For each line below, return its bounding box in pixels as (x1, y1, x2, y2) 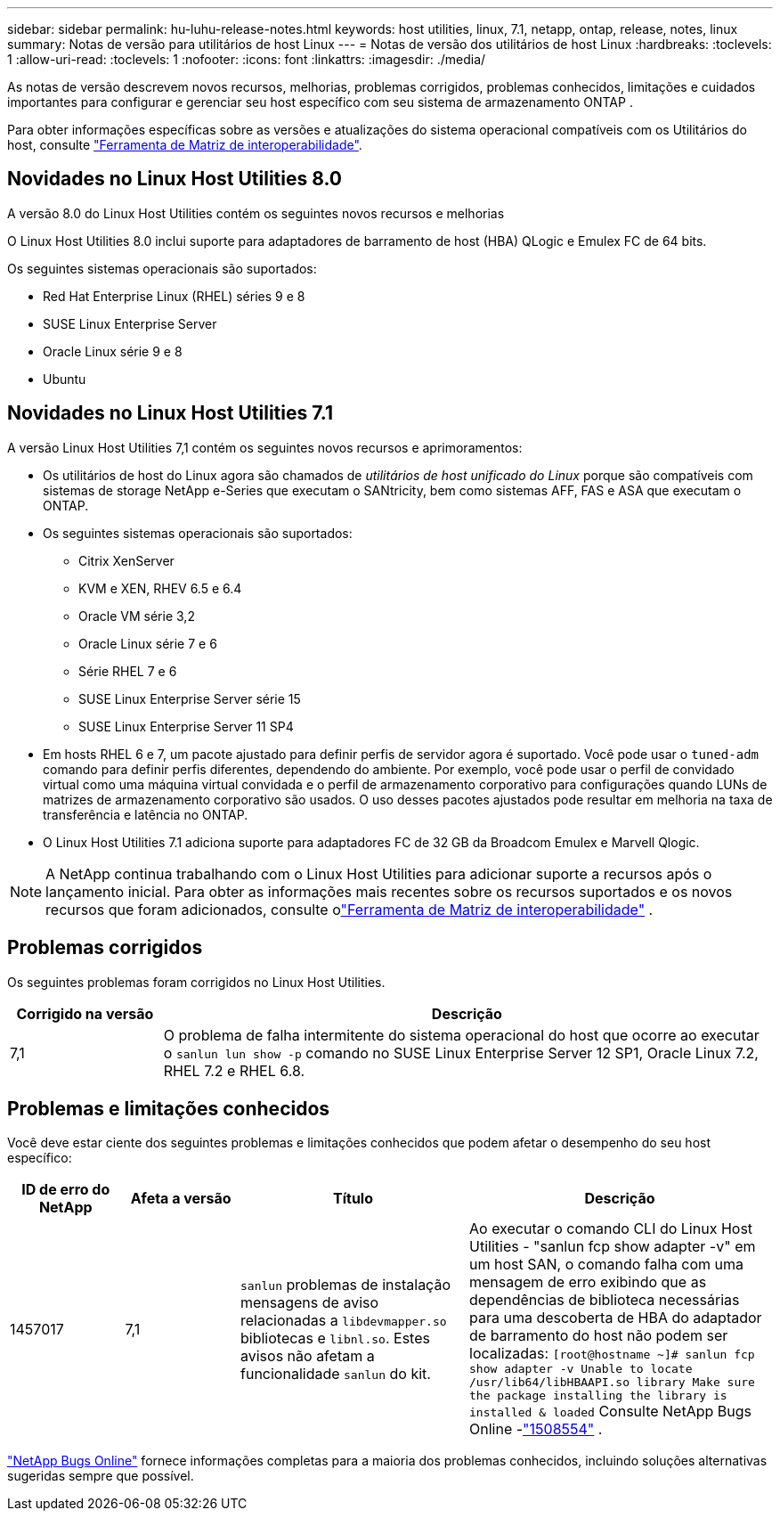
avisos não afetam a (240, 1346, 375, 1365)
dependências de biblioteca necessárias (469, 1291, 740, 1310)
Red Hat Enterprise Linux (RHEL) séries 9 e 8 (43, 288, 305, 304)
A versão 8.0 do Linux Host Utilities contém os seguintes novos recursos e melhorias (7, 205, 505, 221)
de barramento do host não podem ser (469, 1326, 728, 1345)
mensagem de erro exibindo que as (469, 1273, 707, 1292)
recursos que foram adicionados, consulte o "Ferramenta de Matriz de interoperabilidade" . (45, 900, 654, 918)
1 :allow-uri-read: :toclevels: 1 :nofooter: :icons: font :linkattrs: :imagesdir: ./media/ (7, 52, 486, 67)
